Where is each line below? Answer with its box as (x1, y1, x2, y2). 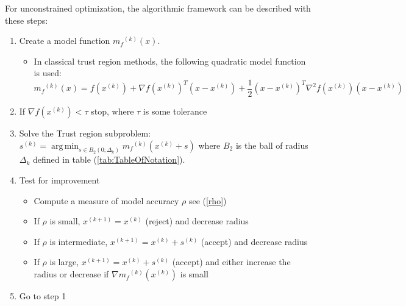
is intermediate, (49, 235, 108, 247)
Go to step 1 (19, 290, 66, 302)
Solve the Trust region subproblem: (19, 127, 151, 140)
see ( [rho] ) (188, 194, 227, 207)
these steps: (5, 13, 48, 26)
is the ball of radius (235, 138, 308, 151)
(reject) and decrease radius (145, 215, 249, 227)
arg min (51, 141, 79, 151)
